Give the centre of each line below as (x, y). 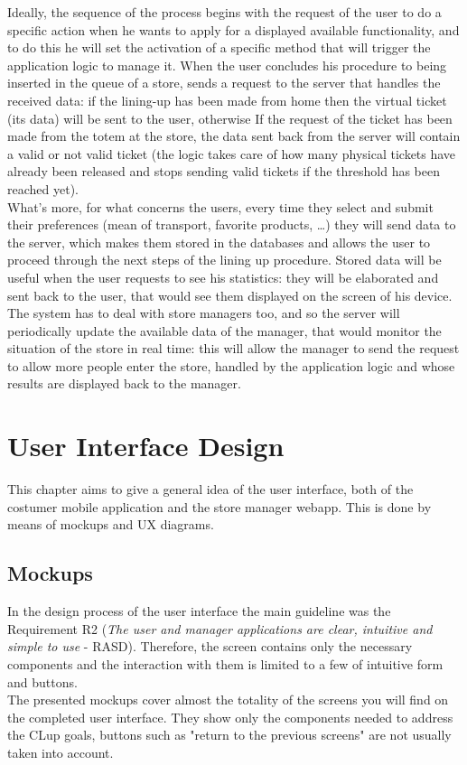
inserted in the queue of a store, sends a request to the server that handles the (224, 83)
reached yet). (43, 188)
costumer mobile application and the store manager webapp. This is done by (219, 506)
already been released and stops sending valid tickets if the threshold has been (224, 171)
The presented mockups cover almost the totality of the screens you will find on (228, 700)
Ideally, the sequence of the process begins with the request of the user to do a (224, 12)
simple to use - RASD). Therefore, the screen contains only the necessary (210, 646)
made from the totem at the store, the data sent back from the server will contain (234, 136)
